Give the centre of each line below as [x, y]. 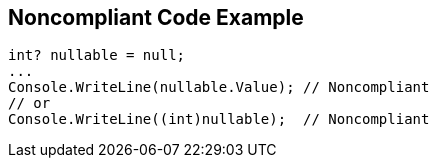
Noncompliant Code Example [156, 17]
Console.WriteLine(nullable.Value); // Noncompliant [219, 87]
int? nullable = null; [97, 55]
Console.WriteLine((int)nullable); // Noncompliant [219, 119]
